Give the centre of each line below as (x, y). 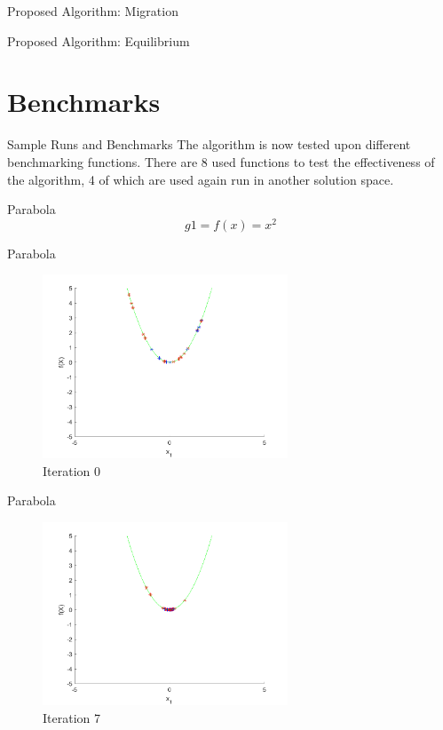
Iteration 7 (71, 717)
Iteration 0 (71, 470)
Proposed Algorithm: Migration (93, 11)
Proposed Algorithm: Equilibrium (99, 40)
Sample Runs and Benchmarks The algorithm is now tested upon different (209, 144)
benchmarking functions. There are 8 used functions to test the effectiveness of (221, 161)
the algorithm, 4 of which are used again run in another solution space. (201, 179)
